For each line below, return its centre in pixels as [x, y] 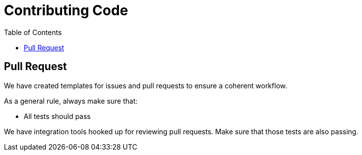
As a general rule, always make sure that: [71, 101]
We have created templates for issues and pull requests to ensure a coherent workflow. [146, 85]
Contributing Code [66, 10]
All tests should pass [57, 116]
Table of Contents [33, 32]
